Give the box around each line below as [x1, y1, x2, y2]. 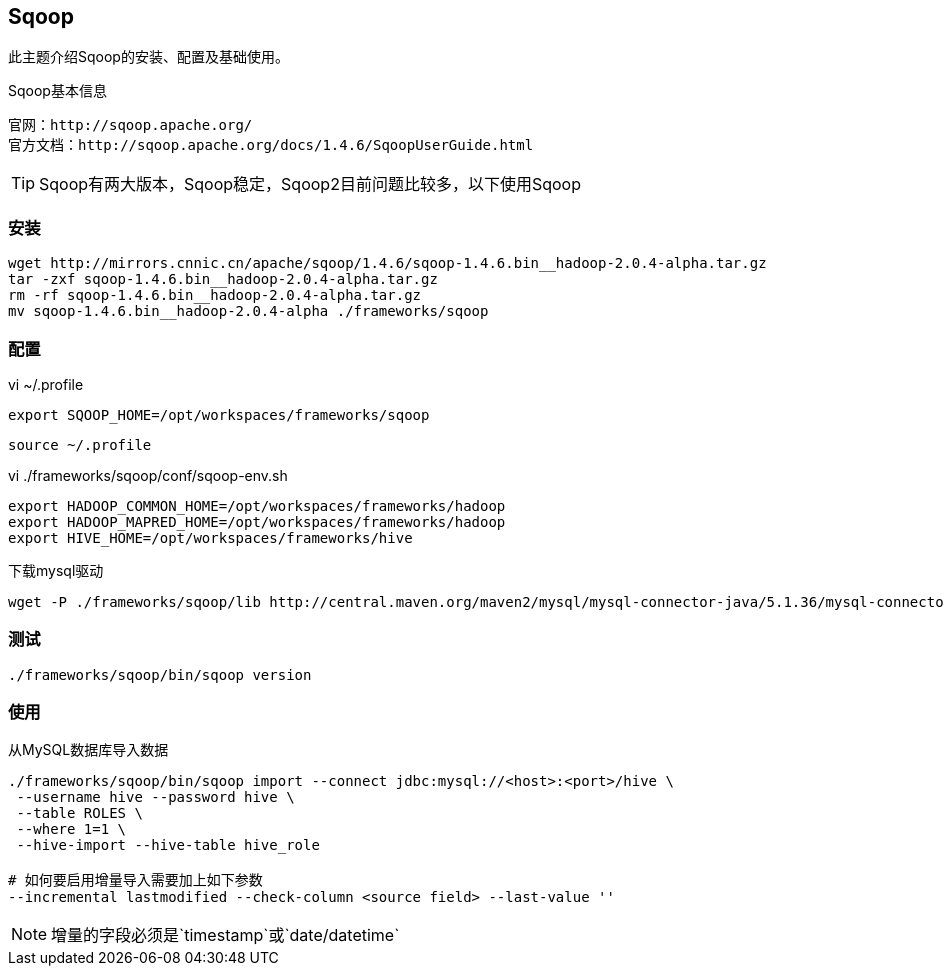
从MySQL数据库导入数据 [8, 741, 169, 759]
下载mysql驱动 [8, 561, 104, 579]
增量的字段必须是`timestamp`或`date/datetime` [51, 925, 400, 946]
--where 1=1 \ [16, 821, 127, 838]
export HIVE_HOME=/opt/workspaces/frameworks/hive [8, 529, 413, 546]
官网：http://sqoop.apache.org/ [8, 117, 253, 134]
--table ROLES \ [16, 805, 143, 822]
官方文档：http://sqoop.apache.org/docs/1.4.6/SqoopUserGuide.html [8, 137, 534, 154]
